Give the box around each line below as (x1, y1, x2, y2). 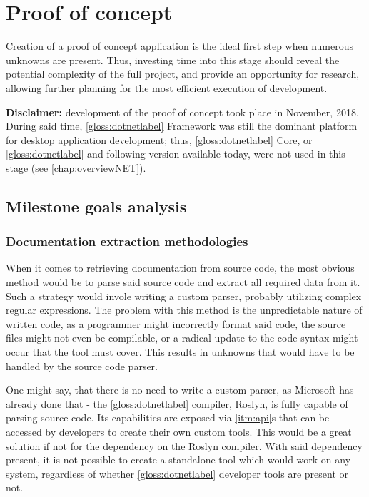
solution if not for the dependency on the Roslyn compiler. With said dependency (6, 438, 363, 453)
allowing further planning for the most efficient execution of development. (6, 80, 328, 95)
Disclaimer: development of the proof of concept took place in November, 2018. (6, 104, 359, 119)
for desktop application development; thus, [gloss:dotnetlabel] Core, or (6, 132, 313, 147)
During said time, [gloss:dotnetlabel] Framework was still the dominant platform (6, 118, 358, 133)
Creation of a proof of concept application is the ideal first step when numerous (6, 39, 353, 53)
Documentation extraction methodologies (6, 232, 248, 250)
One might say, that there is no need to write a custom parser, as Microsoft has (6, 382, 354, 397)
